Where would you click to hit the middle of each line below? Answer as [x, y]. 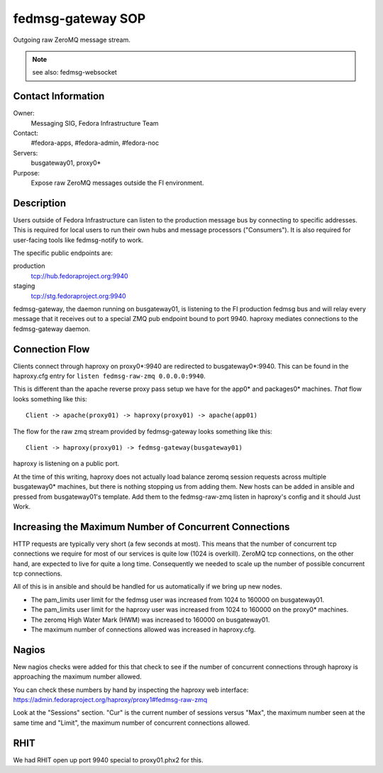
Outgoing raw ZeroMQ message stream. [72, 40]
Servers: [26, 153]
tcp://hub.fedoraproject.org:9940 [79, 276]
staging [24, 286]
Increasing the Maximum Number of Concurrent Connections [151, 527]
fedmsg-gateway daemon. [52, 329]
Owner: [24, 113]
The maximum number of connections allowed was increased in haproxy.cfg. [143, 629]
